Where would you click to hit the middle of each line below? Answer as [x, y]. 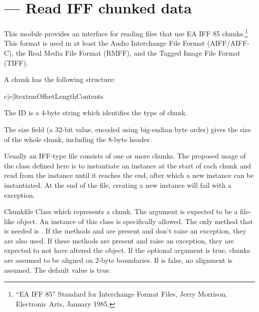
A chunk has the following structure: [60, 79]
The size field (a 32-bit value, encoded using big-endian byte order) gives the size [128, 129]
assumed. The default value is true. [58, 270]
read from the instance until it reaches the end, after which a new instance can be [129, 175]
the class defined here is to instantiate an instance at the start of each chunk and [128, 165]
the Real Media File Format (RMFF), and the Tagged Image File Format [128, 52]
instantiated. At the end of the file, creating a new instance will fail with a [118, 185]
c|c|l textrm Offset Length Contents [54, 96]
